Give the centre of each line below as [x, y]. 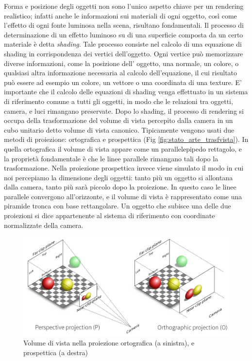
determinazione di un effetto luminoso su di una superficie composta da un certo [124, 34]
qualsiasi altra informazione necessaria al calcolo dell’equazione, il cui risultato [121, 73]
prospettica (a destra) [56, 352]
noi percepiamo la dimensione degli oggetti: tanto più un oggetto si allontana [118, 177]
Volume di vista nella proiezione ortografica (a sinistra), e [109, 343]
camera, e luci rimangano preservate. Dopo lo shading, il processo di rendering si [124, 111]
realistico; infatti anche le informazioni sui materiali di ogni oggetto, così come [120, 15]
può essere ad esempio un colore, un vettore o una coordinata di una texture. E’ [123, 82]
